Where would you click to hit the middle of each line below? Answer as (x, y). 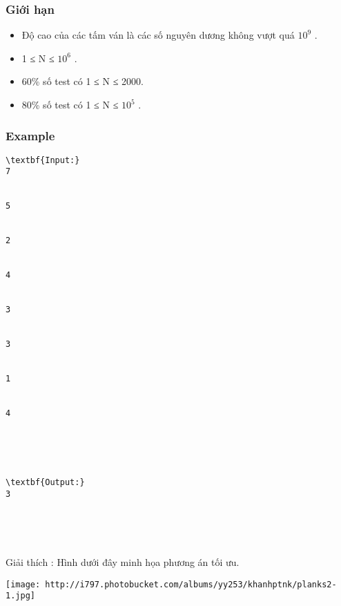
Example (30, 135)
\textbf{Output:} (45, 483)
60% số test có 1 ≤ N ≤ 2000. (82, 81)
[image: (23, 584)
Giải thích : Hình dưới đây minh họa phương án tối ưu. (123, 562)
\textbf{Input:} (43, 160)
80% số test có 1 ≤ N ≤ (70, 104)
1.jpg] (20, 596)
